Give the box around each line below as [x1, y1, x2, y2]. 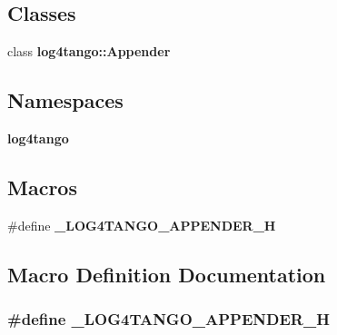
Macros [7, 172, 77, 201]
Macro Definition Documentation [7, 260, 326, 288]
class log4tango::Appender [7, 42, 171, 61]
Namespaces [7, 86, 124, 114]
